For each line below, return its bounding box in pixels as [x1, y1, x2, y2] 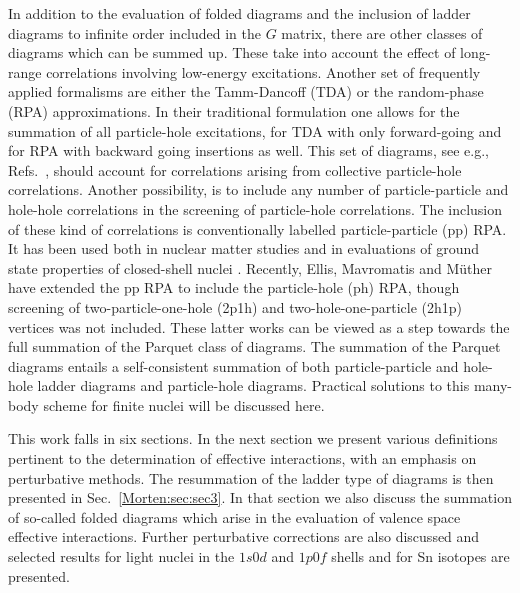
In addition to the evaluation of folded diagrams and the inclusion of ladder [8, 3, 471, 23]
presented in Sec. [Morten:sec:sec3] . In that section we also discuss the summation [8, 487, 512, 508]
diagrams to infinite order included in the [8, 22, 262, 43]
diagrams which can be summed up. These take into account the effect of [8, 42, 456, 63]
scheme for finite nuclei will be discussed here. [43, 394, 325, 415]
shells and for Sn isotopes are [331, 546, 510, 567]
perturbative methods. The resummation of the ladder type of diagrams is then [8, 467, 494, 488]
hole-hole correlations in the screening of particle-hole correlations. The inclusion [8, 198, 503, 219]
